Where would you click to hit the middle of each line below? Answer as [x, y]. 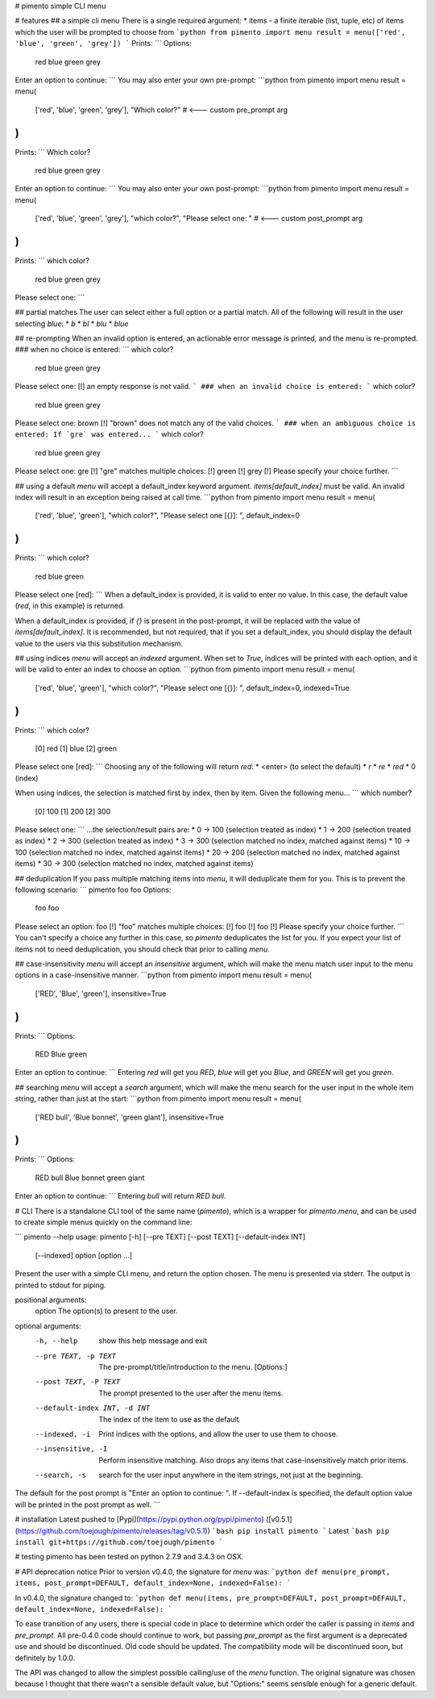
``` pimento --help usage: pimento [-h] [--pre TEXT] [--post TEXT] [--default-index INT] [160, 1237]
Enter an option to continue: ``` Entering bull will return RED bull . [120, 1196]
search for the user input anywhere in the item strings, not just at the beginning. [231, 1475]
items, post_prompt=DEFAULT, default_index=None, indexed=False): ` [153, 1583]
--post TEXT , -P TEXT [78, 1382]
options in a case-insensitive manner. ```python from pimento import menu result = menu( [163, 975]
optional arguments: [48, 1326]
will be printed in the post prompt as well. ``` [88, 1504]
